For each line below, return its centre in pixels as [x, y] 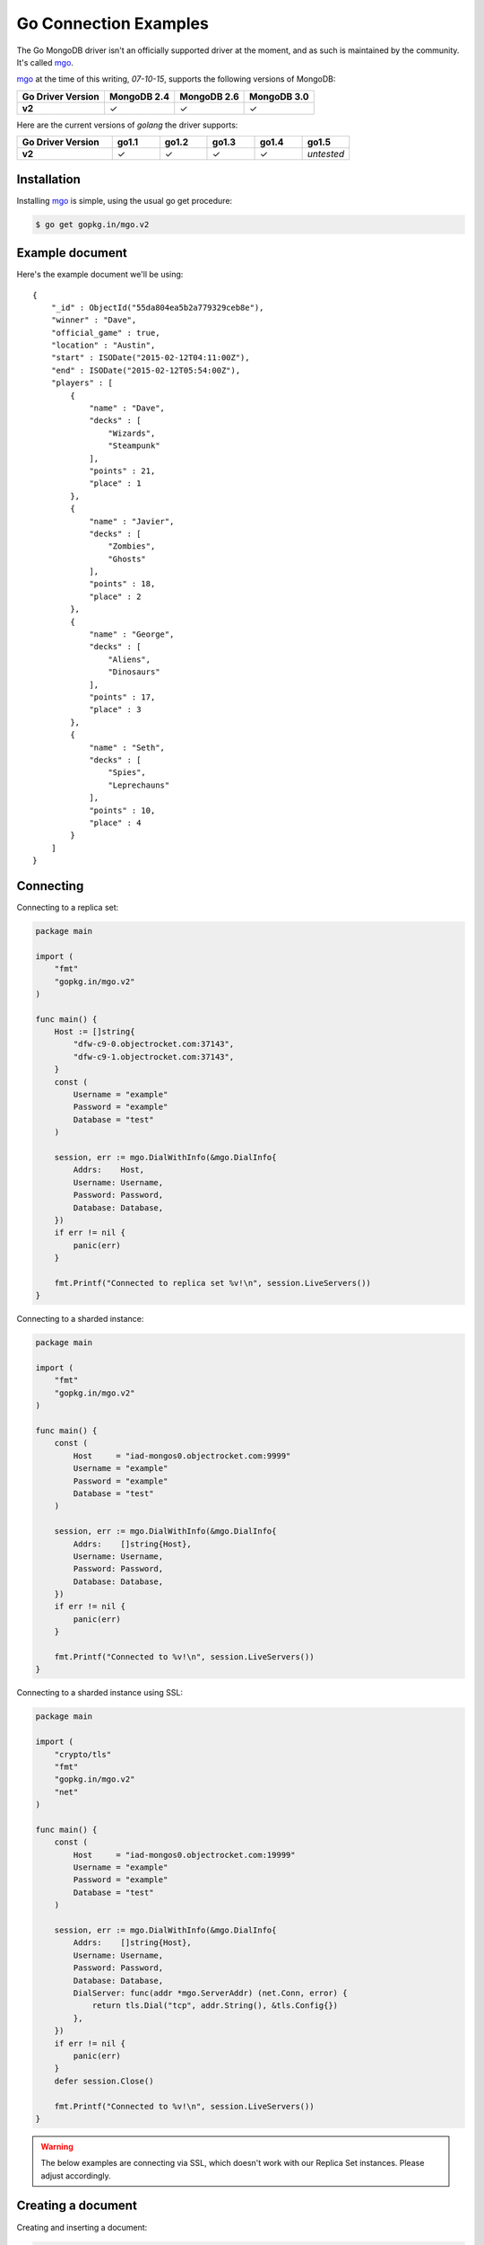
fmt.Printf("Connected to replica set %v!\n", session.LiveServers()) [213, 1283]
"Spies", [127, 773]
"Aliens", [130, 659]
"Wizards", [132, 433]
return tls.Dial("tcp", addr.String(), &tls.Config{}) [215, 2006]
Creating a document [77, 2206]
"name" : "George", [132, 634]
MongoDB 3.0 [279, 96]
